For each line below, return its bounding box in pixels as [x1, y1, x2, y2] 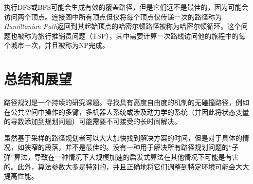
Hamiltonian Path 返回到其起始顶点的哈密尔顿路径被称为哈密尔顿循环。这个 [4, 21, 241, 31]
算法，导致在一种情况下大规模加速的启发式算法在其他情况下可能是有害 [14, 152, 239, 162]
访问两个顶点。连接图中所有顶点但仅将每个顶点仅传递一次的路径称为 [4, 11, 222, 21]
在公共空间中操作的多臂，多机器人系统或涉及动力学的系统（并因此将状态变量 [4, 106, 249, 117]
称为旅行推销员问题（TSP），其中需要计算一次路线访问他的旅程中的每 [24, 30, 246, 41]
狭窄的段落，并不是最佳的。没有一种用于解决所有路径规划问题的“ [24, 142, 232, 152]
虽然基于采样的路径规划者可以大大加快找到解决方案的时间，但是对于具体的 [4, 132, 242, 143]
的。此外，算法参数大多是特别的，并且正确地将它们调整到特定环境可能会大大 [4, 161, 249, 171]
